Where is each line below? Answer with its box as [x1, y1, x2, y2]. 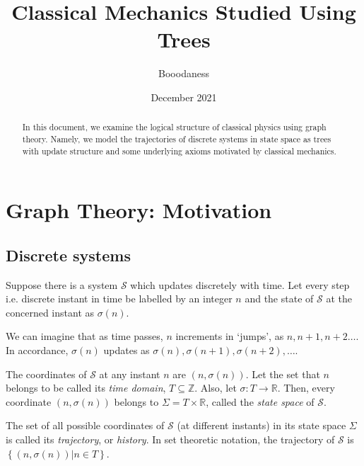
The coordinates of [6, 366, 87, 381]
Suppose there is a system [6, 277, 118, 292]
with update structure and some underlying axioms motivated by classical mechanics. [22, 144, 336, 157]
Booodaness [158, 66, 209, 81]
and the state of [245, 291, 314, 306]
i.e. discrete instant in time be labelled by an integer [6, 291, 233, 306]
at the [326, 291, 352, 306]
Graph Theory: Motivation [6, 195, 272, 225]
